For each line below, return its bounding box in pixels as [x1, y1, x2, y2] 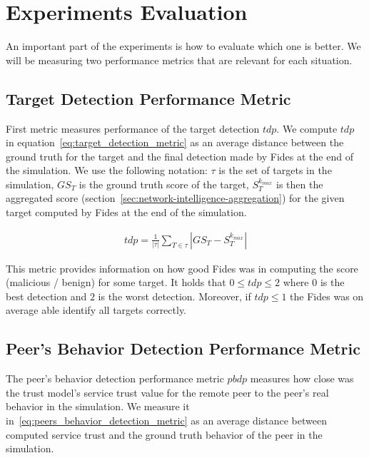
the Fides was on [290, 288, 364, 303]
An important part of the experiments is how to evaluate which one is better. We [6, 39, 361, 54]
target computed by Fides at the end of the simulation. [6, 205, 247, 220]
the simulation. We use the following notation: [6, 163, 208, 178]
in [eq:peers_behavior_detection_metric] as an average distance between [6, 413, 327, 428]
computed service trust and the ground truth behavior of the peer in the [6, 427, 323, 442]
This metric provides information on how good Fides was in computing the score [6, 260, 358, 275]
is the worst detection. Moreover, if [98, 288, 251, 303]
